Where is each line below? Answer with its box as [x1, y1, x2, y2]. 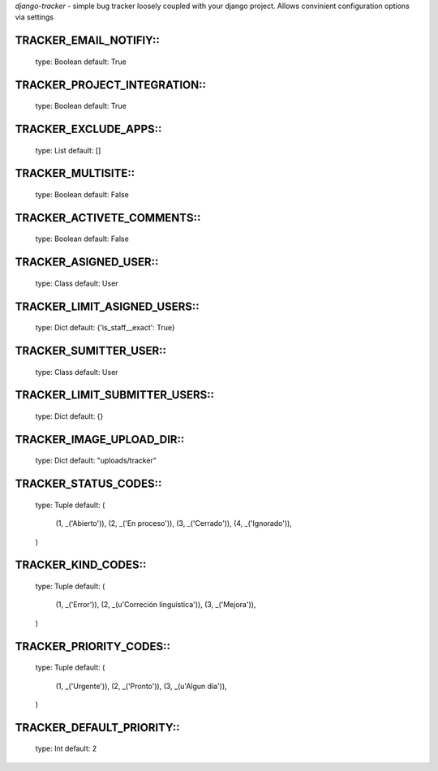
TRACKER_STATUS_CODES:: [15, 477, 162, 491]
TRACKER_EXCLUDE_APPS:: [15, 123, 162, 136]
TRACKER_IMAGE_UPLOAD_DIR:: [15, 433, 185, 446]
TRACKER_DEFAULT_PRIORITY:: [15, 721, 180, 734]
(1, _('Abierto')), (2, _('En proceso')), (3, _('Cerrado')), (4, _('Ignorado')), [55, 519, 292, 528]
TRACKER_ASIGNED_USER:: [15, 256, 159, 269]
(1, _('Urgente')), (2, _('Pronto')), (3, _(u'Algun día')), [55, 681, 227, 691]
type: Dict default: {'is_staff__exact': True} [35, 323, 175, 333]
